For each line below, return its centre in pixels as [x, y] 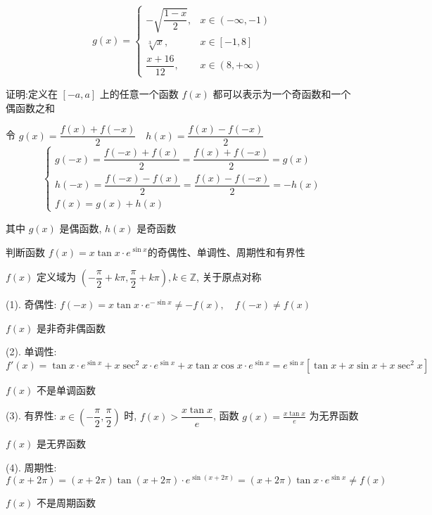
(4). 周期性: [31, 467]
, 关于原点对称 [229, 277]
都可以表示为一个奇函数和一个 [282, 93]
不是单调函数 [66, 389]
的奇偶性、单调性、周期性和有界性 [226, 252]
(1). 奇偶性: [31, 304]
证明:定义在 [32, 93]
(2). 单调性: [31, 351]
